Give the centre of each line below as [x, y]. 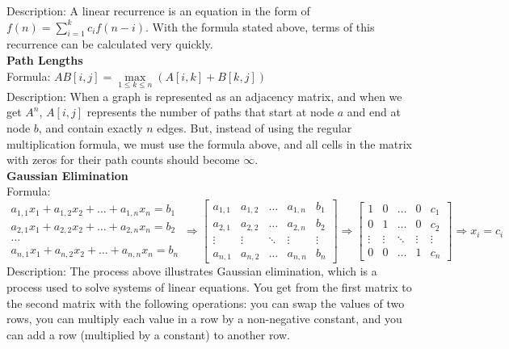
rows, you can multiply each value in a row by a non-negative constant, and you [204, 319]
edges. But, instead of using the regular [254, 127]
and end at [374, 112]
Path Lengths [45, 59]
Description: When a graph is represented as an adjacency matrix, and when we [204, 96]
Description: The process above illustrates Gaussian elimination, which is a [192, 271]
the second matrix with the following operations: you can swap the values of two [206, 303]
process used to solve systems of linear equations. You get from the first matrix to [209, 287]
